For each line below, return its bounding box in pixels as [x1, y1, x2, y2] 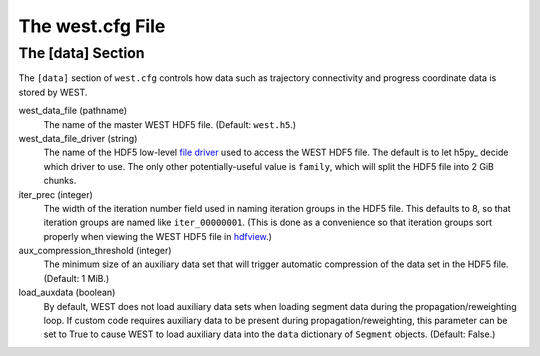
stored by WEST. [18, 86, 88, 98]
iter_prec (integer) [18, 188, 94, 200]
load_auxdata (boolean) [18, 286, 116, 299]
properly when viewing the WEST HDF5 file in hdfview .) [43, 230, 272, 242]
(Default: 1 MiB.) [43, 272, 110, 284]
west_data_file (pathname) [18, 105, 128, 117]
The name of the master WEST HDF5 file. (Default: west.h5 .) [43, 118, 297, 130]
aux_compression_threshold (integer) [18, 245, 172, 257]
